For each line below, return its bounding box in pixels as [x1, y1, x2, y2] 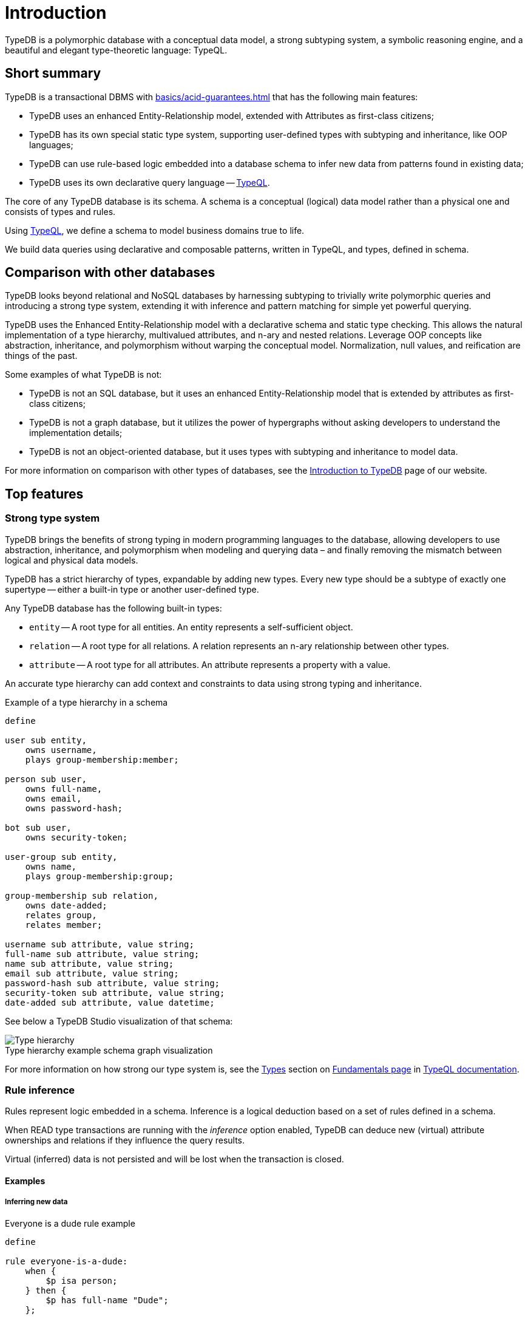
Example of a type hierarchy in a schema [5, 697, 168, 707]
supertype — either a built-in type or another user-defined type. [5, 584, 259, 595]
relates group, [25, 910, 97, 920]
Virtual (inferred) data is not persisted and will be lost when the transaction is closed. [5, 1154, 344, 1165]
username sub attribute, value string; [5, 939, 194, 949]
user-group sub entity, [5, 851, 118, 862]
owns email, [25, 793, 82, 803]
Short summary [5, 66, 101, 81]
